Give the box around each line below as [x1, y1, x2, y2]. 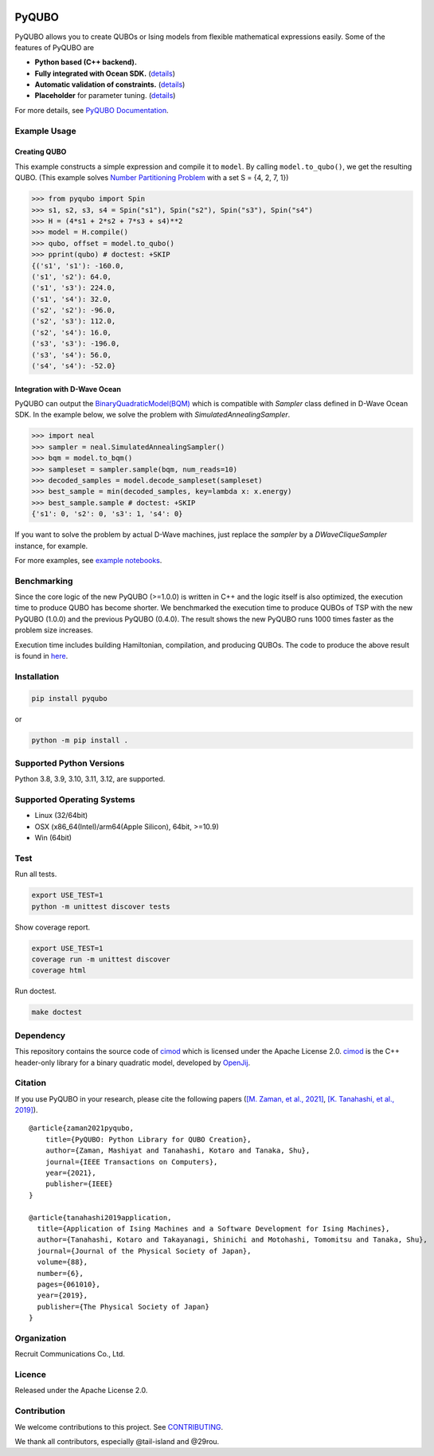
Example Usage [14, 125, 76, 136]
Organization [14, 1333, 67, 1344]
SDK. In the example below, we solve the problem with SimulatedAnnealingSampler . [14, 410, 291, 420]
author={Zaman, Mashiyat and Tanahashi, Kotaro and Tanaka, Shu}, [45, 1146, 311, 1155]
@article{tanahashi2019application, [29, 1213, 172, 1222]
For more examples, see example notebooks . [14, 555, 162, 565]
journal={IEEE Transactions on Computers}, [45, 1157, 218, 1166]
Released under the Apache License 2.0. [14, 1386, 148, 1395]
